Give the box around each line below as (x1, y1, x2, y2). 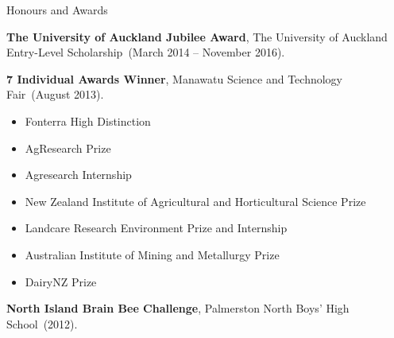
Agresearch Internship (25, 166, 132, 183)
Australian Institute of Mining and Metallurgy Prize (25, 246, 280, 262)
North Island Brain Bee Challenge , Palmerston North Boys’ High (6, 300, 350, 317)
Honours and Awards (6, 2, 108, 17)
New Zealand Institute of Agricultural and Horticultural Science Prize (25, 192, 366, 209)
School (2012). (6, 315, 78, 332)
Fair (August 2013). (6, 86, 104, 103)
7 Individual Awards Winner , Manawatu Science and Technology (6, 70, 342, 87)
